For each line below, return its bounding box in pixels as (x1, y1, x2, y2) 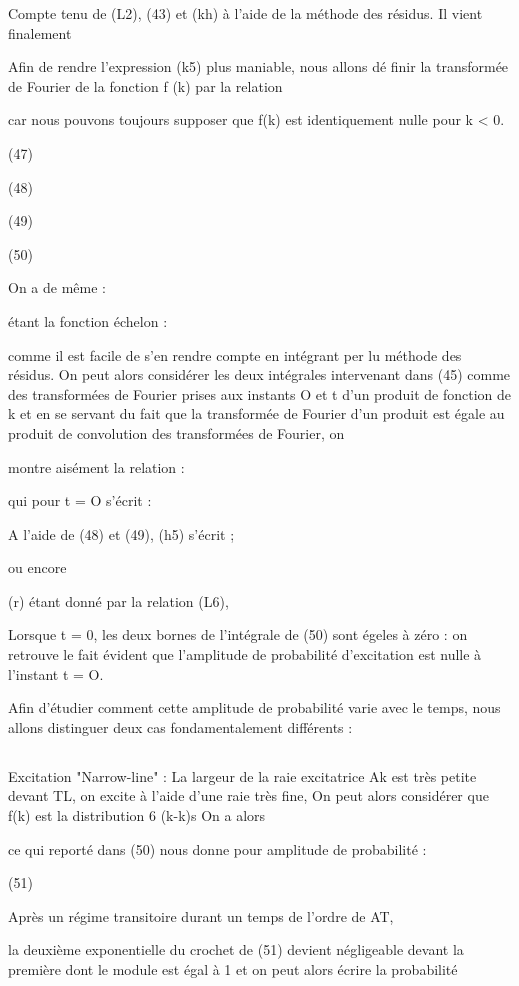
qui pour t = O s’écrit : (8, 490, 152, 511)
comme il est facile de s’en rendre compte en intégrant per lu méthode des (8, 344, 462, 365)
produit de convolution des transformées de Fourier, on (8, 422, 345, 443)
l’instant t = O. (8, 663, 104, 684)
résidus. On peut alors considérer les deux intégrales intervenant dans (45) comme (8, 364, 511, 385)
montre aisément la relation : (8, 456, 185, 477)
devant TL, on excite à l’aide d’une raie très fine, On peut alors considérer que (8, 785, 489, 806)
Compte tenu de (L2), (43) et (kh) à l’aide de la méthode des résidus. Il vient (8, 3, 483, 23)
